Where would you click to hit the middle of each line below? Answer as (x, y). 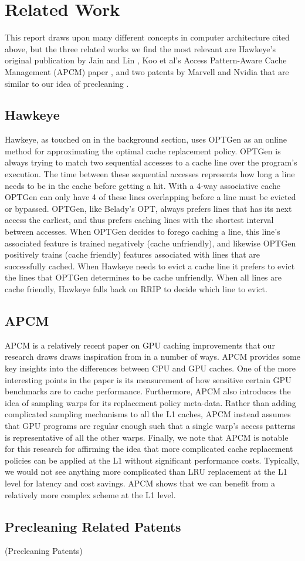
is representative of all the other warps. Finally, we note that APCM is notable (147, 437)
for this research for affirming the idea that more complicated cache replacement (149, 449)
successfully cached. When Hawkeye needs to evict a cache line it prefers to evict (150, 266)
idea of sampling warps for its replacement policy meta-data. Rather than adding (150, 402)
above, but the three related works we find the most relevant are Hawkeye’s (140, 48)
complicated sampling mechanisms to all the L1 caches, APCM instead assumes (148, 414)
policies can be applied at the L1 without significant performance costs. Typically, (152, 460)
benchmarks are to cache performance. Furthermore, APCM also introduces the (148, 391)
